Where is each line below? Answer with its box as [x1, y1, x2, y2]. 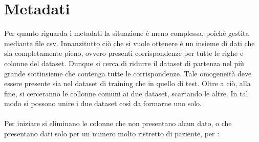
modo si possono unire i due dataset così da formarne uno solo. [4, 98, 202, 109]
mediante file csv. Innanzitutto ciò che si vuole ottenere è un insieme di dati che [4, 37, 255, 48]
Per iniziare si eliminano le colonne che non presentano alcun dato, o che [4, 118, 232, 129]
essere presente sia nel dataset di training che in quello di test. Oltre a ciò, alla [4, 78, 251, 89]
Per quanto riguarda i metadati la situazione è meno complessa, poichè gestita [4, 28, 249, 38]
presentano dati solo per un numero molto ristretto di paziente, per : [4, 128, 220, 139]
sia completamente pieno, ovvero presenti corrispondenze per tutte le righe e [4, 48, 244, 58]
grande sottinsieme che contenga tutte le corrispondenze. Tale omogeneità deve [4, 68, 252, 78]
